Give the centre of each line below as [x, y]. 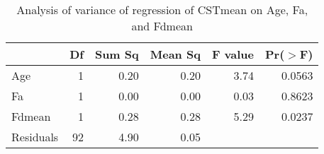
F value [233, 54]
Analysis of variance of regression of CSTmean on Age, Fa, [162, 10]
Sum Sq [117, 54]
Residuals [35, 137]
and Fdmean [162, 26]
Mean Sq [175, 54]
